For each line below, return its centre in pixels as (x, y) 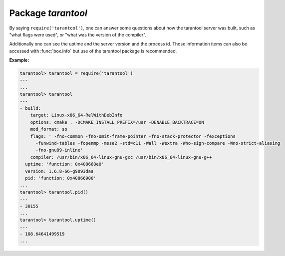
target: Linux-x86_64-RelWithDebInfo (76, 115)
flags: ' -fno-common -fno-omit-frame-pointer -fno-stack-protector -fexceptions (133, 136)
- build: (30, 108)
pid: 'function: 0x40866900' (61, 178)
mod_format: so (49, 129)
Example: (19, 60)
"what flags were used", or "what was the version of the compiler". (78, 34)
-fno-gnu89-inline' (59, 150)
